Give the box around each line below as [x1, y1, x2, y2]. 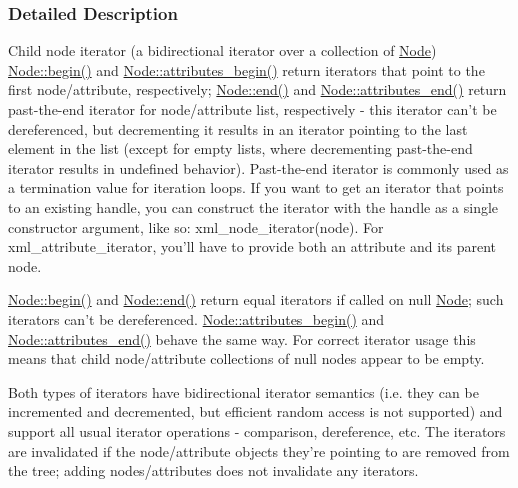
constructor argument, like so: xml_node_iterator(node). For [8, 216, 384, 237]
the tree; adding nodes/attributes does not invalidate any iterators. [8, 460, 419, 481]
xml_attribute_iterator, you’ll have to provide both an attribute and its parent [8, 236, 497, 257]
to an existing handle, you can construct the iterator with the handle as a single [8, 196, 499, 217]
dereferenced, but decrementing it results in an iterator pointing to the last [8, 118, 468, 139]
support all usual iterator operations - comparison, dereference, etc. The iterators [8, 420, 506, 441]
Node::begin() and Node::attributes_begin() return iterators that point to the [8, 59, 485, 80]
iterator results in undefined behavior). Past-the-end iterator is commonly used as [8, 157, 509, 178]
